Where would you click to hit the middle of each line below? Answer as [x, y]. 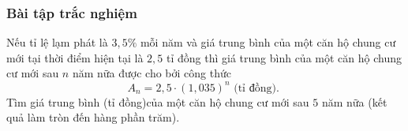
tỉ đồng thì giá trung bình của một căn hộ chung [284, 57]
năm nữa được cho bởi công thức [152, 73]
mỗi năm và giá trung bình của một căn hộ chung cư [268, 42]
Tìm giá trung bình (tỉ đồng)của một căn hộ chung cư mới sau [158, 101]
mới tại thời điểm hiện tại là [75, 57]
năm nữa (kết [354, 101]
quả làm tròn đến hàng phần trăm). [93, 117]
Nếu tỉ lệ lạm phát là [57, 42]
